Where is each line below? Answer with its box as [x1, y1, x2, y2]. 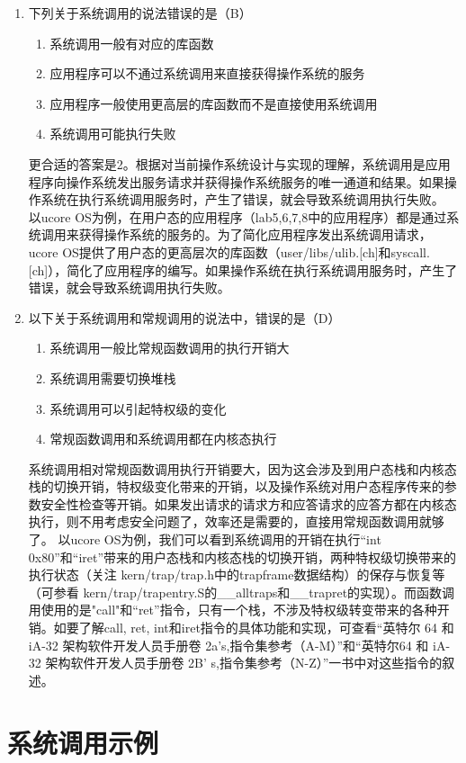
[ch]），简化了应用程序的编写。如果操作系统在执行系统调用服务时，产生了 [28, 260, 458, 279]
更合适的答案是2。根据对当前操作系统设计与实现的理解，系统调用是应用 [28, 154, 451, 173]
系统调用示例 [7, 723, 159, 760]
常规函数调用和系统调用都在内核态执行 [49, 429, 277, 448]
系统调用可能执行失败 [49, 124, 176, 143]
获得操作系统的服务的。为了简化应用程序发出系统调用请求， [78, 225, 432, 244]
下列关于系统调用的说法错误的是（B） [28, 4, 252, 22]
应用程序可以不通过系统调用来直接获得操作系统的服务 [49, 64, 365, 83]
